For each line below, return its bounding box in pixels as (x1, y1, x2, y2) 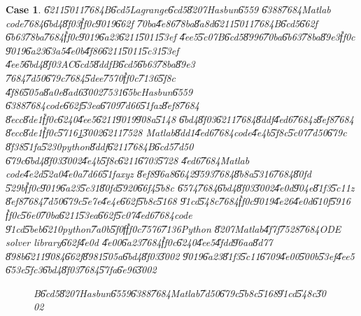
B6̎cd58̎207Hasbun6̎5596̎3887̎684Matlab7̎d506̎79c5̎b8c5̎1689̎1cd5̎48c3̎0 (34, 285, 327, 300)
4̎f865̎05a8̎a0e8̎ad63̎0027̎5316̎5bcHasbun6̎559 (6, 84, 193, 99)
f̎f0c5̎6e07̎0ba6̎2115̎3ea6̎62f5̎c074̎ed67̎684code (6, 207, 192, 222)
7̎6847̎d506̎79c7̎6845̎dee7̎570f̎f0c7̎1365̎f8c (6, 70, 176, 85)
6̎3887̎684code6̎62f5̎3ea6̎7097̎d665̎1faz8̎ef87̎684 (6, 98, 199, 113)
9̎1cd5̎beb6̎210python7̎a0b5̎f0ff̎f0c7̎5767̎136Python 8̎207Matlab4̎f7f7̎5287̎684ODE (6, 221, 341, 236)
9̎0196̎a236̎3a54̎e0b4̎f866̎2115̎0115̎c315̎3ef (6, 43, 179, 57)
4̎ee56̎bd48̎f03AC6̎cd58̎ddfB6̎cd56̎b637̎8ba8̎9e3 (6, 57, 195, 71)
